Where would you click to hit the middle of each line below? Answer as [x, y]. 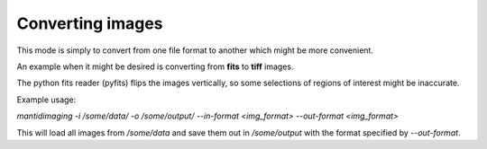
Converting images [90, 23]
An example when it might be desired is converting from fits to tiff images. [155, 66]
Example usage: [46, 100]
